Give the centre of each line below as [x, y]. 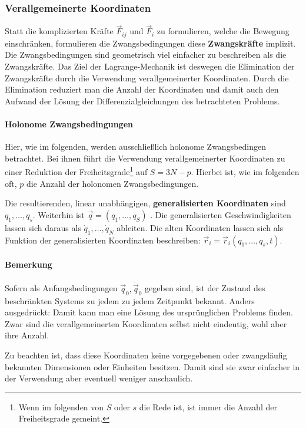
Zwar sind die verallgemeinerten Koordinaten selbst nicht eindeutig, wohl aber [146, 323]
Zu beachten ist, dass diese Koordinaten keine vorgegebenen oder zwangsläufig [146, 355]
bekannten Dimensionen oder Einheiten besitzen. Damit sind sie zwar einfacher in [152, 366]
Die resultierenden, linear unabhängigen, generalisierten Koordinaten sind [145, 203]
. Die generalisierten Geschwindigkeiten [221, 214]
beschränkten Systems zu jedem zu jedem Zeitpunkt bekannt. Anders [130, 300]
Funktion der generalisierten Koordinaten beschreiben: [103, 240]
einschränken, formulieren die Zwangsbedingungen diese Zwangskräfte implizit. [150, 43]
